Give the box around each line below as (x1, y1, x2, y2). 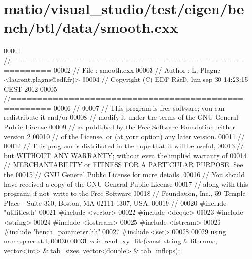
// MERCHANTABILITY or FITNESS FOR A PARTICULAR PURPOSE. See (4, 160, 243, 170)
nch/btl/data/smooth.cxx (4, 17, 178, 37)
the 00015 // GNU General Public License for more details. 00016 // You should (4, 169, 245, 179)
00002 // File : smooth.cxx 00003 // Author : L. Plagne (53, 65, 220, 75)
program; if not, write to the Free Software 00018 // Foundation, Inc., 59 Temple (4, 188, 246, 198)
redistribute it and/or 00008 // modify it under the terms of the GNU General (4, 112, 238, 122)
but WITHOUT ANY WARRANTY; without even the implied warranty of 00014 (4, 150, 247, 160)
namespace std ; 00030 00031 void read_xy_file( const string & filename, (4, 236, 218, 246)
